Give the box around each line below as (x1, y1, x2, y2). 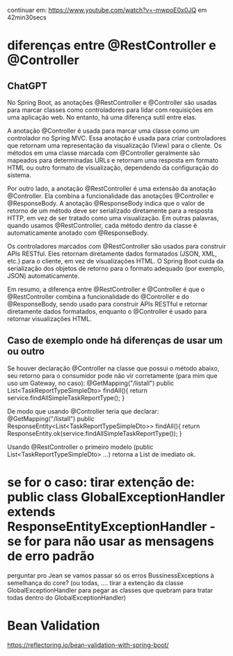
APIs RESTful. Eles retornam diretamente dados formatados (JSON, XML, (7, 249, 217, 258)
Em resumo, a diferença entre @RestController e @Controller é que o (7, 285, 205, 293)
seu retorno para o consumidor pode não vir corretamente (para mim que (7, 371, 218, 379)
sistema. (7, 171, 31, 179)
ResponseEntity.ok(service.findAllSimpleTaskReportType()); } (7, 429, 182, 437)
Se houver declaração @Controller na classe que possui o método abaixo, (7, 364, 220, 372)
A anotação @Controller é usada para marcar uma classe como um (7, 126, 200, 135)
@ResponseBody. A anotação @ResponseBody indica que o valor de (7, 199, 205, 207)
